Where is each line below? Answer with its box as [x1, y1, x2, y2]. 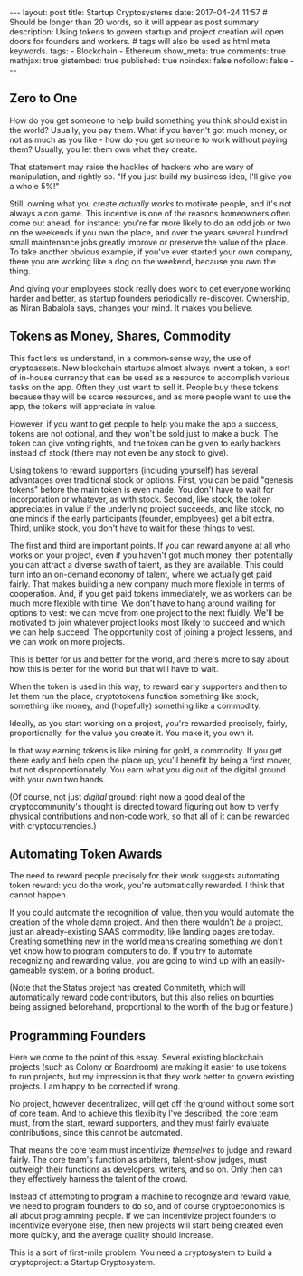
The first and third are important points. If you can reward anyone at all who [9, 540, 291, 551]
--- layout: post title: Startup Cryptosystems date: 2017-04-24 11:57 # [9, 7, 269, 17]
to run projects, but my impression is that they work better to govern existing [9, 1071, 295, 1082]
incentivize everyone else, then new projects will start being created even [9, 1220, 284, 1231]
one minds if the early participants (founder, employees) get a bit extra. [9, 513, 275, 523]
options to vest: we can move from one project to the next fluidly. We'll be [9, 607, 285, 618]
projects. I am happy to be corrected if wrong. [9, 1080, 181, 1092]
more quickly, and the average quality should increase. [9, 1230, 214, 1241]
